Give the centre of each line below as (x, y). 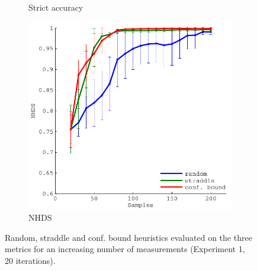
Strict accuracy (56, 7)
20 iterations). (30, 260)
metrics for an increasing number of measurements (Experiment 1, (125, 249)
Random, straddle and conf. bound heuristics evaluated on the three (128, 237)
